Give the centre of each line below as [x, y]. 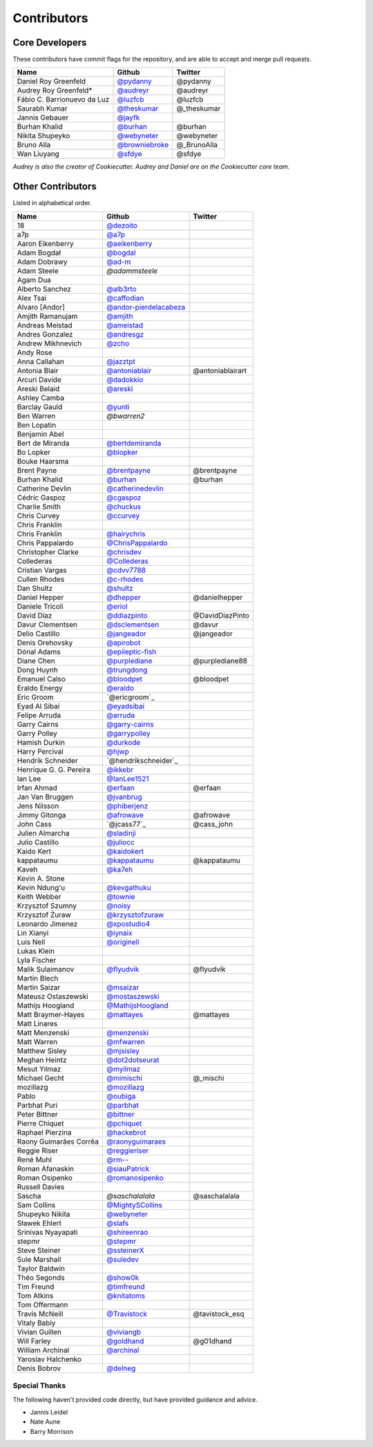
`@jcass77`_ [126, 824]
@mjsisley [123, 1050]
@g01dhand [212, 1341]
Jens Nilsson [38, 806]
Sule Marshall [39, 1259]
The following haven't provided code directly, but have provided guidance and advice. [135, 1399]
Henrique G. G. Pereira [54, 769]
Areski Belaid [38, 388]
